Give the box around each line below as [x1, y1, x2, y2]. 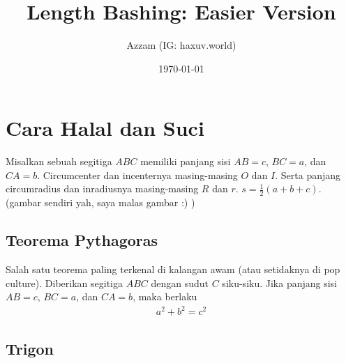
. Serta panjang [275, 167, 341, 182]
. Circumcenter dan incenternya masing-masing [37, 167, 238, 182]
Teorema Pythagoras [6, 229, 158, 251]
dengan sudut [151, 275, 209, 290]
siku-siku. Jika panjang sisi [222, 275, 338, 290]
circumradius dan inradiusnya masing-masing [6, 181, 199, 196]
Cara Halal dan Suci [6, 114, 204, 142]
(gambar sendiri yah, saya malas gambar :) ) [6, 195, 195, 210]
